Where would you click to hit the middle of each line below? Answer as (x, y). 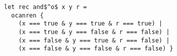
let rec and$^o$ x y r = (46, 7)
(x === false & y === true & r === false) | (94, 40)
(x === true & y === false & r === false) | (94, 32)
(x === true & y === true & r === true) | (90, 24)
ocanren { (27, 15)
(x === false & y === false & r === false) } (96, 49)
